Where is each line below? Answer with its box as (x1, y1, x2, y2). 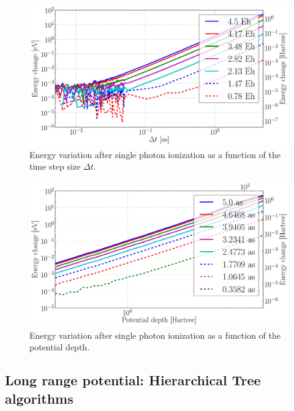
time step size (29, 160, 81, 173)
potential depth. (29, 341, 90, 353)
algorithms (5, 388, 73, 407)
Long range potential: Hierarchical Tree (5, 371, 261, 390)
